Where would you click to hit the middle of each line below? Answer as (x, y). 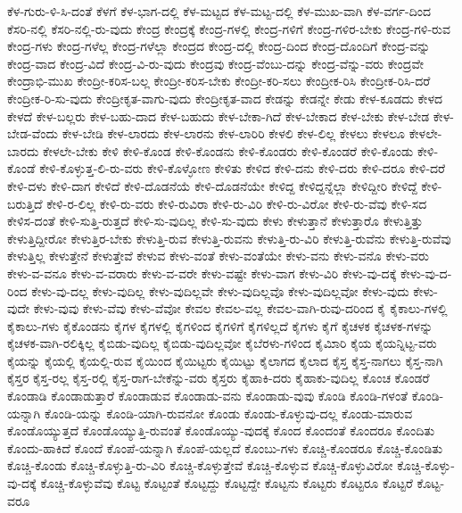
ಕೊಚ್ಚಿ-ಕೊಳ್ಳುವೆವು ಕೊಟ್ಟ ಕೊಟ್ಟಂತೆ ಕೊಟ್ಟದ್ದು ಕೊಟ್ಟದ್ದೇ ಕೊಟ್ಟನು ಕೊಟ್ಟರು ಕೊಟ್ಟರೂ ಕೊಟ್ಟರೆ (227, 483)
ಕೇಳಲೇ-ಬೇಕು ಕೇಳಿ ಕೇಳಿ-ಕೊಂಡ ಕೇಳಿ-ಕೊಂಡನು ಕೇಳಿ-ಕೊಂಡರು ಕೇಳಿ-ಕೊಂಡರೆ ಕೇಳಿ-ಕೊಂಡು (228, 150)
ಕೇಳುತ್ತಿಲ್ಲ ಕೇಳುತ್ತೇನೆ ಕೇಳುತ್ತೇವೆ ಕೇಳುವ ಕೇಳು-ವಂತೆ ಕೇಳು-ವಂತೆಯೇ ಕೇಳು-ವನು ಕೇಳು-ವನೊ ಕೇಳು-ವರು (218, 256)
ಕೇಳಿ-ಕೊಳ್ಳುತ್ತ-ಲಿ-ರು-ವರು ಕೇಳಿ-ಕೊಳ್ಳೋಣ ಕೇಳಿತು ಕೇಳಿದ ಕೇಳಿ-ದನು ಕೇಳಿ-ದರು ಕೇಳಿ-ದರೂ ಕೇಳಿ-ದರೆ (243, 168)
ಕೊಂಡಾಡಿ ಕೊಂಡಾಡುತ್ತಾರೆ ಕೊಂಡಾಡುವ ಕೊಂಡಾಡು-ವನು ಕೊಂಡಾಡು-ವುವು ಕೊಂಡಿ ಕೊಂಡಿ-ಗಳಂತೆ (208, 396)
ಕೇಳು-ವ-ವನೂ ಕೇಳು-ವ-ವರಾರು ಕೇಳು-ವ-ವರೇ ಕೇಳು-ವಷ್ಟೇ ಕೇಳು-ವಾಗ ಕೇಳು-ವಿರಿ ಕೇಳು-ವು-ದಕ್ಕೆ (202, 273)
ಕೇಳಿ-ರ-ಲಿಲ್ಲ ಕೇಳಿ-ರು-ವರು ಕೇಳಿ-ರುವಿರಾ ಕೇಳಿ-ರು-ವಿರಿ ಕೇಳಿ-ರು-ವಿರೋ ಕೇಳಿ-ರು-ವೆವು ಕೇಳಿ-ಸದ (237, 203)
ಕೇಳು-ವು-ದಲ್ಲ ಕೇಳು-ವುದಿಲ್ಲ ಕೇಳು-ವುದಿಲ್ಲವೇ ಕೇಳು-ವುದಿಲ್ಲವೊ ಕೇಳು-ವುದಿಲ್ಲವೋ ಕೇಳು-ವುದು (220, 290)
